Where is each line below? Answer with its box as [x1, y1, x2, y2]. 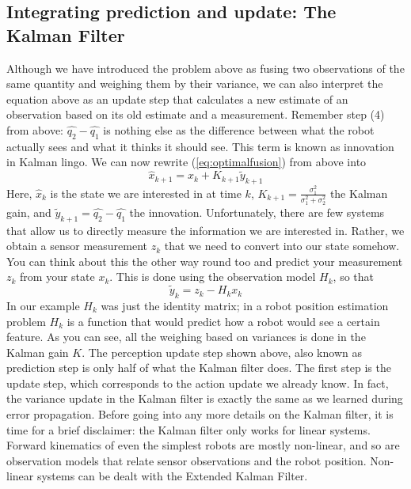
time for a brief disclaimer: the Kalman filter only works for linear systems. [6, 421, 371, 438]
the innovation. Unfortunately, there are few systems [129, 203, 385, 220]
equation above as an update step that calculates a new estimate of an [6, 90, 348, 107]
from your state [20, 268, 95, 285]
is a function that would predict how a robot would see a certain [67, 313, 380, 329]
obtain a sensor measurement [6, 237, 148, 254]
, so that [333, 268, 375, 285]
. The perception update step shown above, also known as [82, 343, 362, 360]
